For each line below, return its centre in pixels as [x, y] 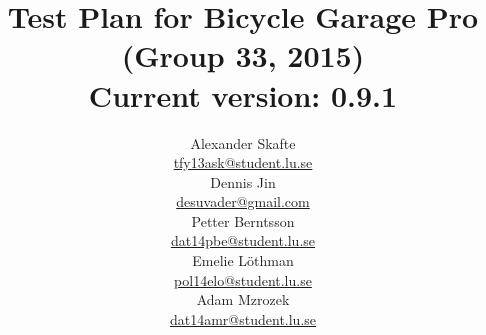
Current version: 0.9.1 [243, 94]
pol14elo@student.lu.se [243, 279]
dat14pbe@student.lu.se [243, 240]
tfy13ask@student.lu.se [243, 162]
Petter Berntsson [243, 220]
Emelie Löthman [243, 260]
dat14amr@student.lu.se [243, 318]
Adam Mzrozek [243, 299]
